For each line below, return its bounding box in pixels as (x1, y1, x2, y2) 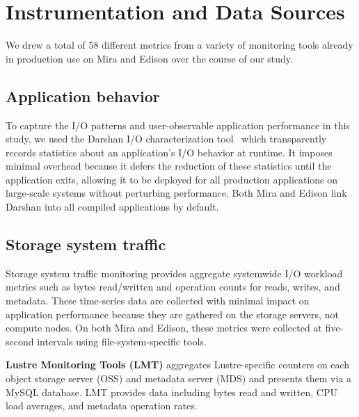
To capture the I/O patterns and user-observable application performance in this (6, 117, 350, 132)
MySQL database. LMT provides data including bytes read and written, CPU (6, 384, 337, 399)
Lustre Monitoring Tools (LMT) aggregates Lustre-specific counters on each (6, 357, 350, 372)
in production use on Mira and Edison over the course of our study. (6, 51, 293, 65)
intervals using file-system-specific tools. (37, 334, 207, 348)
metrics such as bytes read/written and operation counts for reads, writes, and (6, 279, 340, 294)
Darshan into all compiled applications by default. (6, 199, 219, 214)
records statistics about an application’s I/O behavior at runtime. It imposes (6, 145, 333, 159)
